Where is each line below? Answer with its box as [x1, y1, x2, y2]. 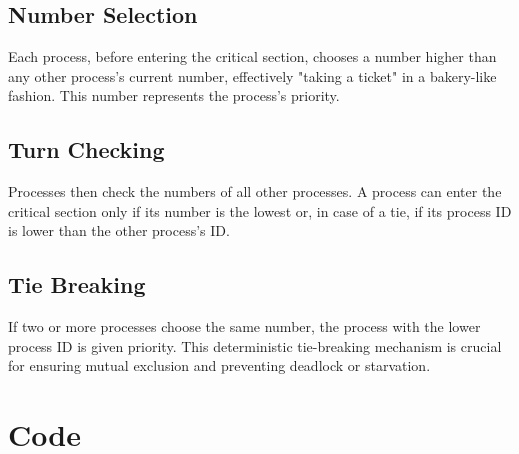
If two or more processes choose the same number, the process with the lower [8, 316, 481, 337]
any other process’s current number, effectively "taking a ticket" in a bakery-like [8, 65, 497, 86]
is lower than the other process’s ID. [8, 220, 230, 241]
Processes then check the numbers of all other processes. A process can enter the [8, 181, 502, 202]
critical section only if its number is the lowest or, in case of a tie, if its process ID [8, 200, 512, 221]
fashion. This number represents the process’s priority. [8, 85, 340, 106]
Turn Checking [8, 134, 165, 165]
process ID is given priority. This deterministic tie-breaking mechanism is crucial [8, 335, 502, 356]
